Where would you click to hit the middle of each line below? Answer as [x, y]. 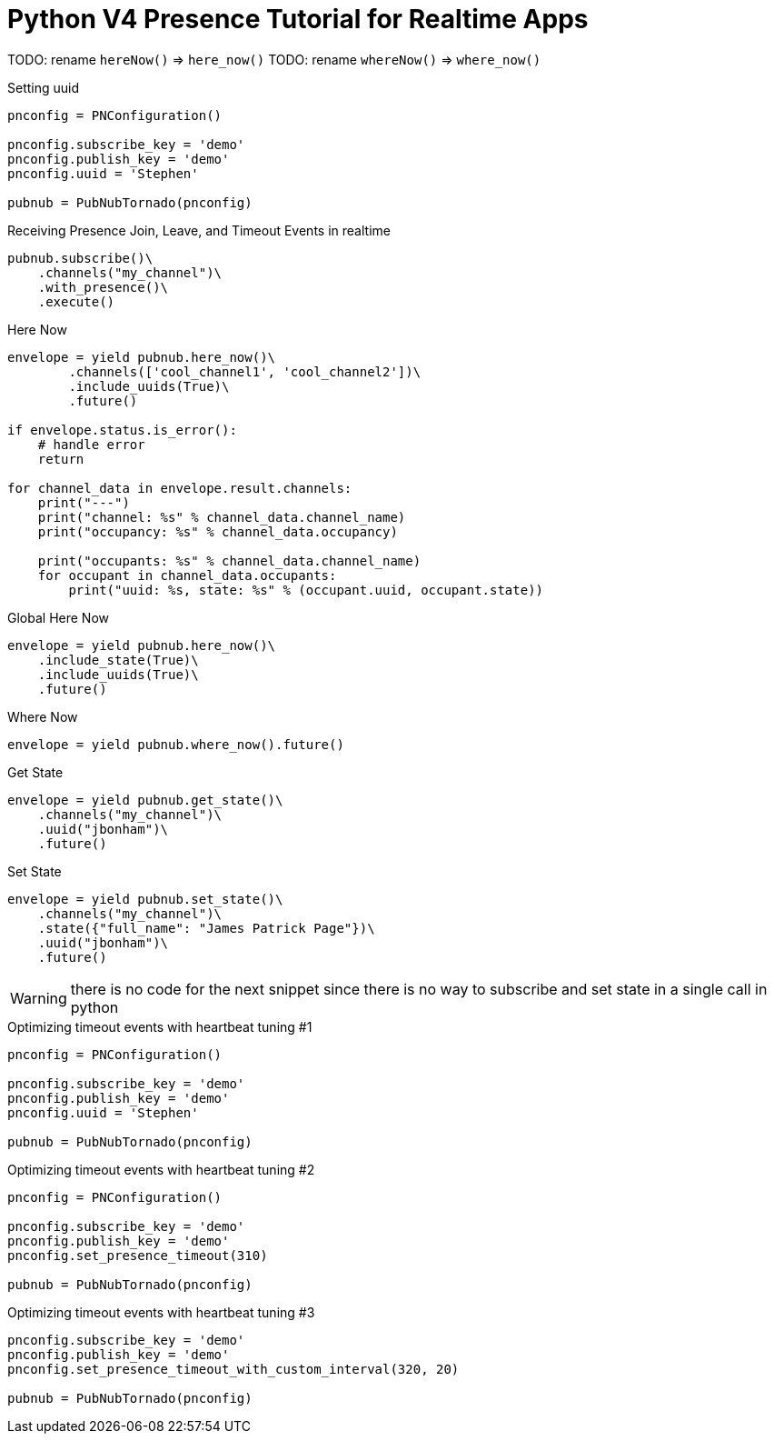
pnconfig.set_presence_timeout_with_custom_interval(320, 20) [233, 1369]
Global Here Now [58, 617]
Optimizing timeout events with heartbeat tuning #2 [161, 1169]
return [61, 459]
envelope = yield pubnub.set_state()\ [145, 899]
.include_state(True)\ [118, 660]
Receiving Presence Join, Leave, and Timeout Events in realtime [199, 230]
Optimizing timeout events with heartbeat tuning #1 [160, 1026]
